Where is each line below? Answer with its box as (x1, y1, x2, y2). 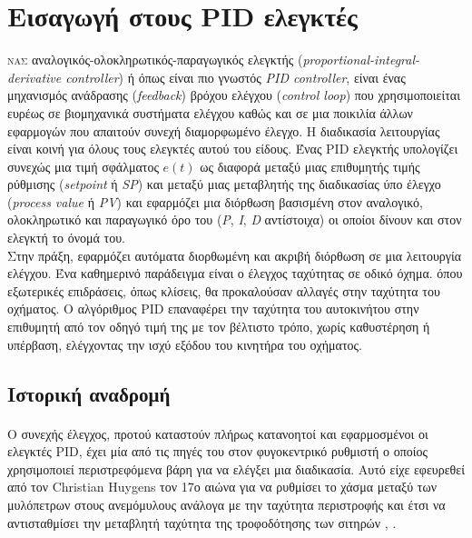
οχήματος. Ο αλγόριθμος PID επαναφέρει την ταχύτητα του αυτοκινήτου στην (7, 299, 419, 318)
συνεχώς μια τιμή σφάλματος (7, 156, 159, 175)
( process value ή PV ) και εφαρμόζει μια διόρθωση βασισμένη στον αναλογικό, (7, 192, 423, 211)
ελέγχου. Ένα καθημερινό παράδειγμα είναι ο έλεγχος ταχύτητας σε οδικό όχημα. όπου (7, 264, 463, 283)
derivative (7, 67, 62, 86)
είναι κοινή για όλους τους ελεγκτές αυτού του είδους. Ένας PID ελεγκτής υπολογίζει (7, 139, 458, 158)
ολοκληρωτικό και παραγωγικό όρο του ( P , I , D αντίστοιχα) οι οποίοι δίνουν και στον (7, 210, 462, 229)
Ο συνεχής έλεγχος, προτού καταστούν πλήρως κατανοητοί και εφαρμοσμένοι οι (7, 423, 428, 443)
